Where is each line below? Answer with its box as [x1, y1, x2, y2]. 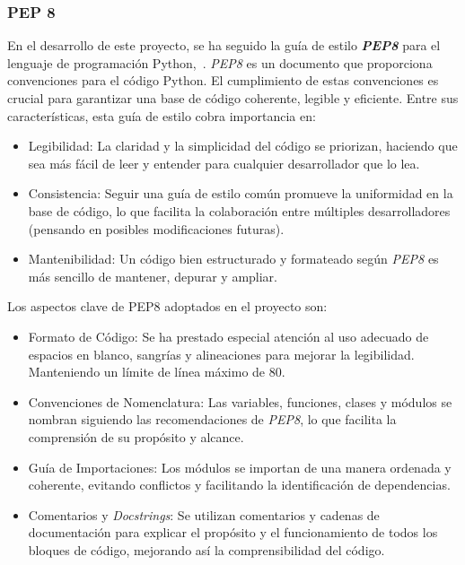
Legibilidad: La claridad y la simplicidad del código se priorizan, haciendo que [28, 136, 458, 155]
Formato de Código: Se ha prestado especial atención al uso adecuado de [28, 326, 429, 345]
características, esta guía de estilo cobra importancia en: [7, 106, 316, 125]
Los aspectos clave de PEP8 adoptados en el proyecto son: [7, 297, 328, 316]
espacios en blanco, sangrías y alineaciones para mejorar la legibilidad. [28, 344, 415, 363]
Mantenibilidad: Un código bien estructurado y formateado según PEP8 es [28, 249, 439, 268]
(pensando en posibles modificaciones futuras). [28, 219, 285, 238]
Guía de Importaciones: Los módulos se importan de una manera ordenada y [28, 457, 452, 476]
